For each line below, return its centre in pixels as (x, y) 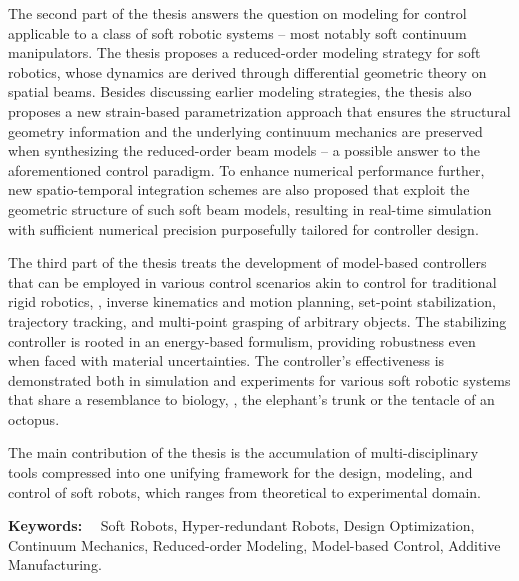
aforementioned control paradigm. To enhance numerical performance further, (246, 169)
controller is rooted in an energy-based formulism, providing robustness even (242, 340)
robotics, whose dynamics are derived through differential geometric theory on (247, 71)
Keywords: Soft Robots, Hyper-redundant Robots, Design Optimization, (241, 525)
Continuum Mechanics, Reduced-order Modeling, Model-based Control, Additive (254, 544)
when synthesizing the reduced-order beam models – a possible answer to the (244, 150)
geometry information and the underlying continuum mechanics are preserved (245, 130)
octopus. (34, 418)
